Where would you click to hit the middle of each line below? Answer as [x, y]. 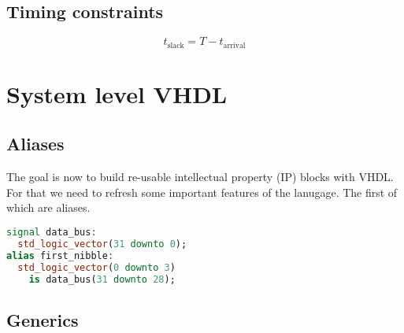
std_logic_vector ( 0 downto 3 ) [96, 267]
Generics [43, 319]
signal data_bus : [52, 233]
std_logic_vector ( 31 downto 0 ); [102, 244]
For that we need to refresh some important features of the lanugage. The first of [202, 192]
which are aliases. [48, 207]
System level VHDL [117, 93]
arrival [234, 45]
